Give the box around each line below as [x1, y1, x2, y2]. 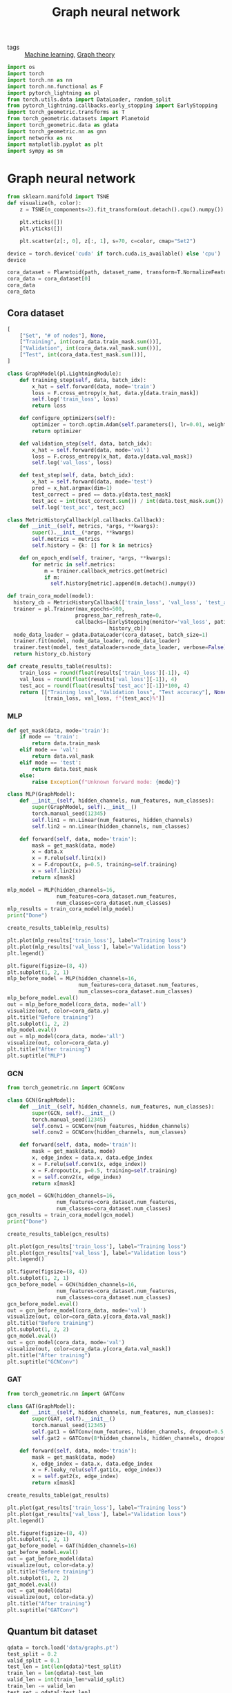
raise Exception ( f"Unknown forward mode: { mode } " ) [32, 778, 181, 785]
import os [7, 64, 36, 71]
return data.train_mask [32, 740, 100, 747]
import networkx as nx [7, 134, 72, 142]
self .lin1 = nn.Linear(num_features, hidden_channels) [32, 816, 193, 823]
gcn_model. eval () [7, 1332, 57, 1340]
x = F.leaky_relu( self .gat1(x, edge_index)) [32, 1466, 162, 1473]
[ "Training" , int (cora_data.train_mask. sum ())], [19, 338, 162, 345]
